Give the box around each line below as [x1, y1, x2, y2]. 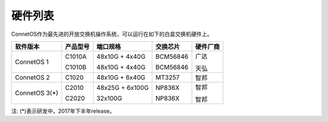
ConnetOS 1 [15, 58, 49, 66]
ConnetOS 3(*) [15, 89, 59, 97]
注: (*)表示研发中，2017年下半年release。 [11, 107, 115, 115]
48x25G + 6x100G [96, 83, 149, 92]
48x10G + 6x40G [96, 73, 146, 81]
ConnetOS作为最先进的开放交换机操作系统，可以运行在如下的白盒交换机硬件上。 [11, 30, 213, 38]
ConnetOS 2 [15, 73, 50, 81]
